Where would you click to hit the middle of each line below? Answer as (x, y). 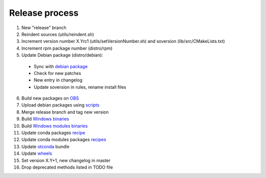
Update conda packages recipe (53, 133)
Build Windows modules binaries (55, 126)
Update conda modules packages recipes (64, 140)
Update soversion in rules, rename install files (80, 87)
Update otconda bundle (46, 146)
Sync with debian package (61, 66)
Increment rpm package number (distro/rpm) (67, 48)
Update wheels (37, 153)
